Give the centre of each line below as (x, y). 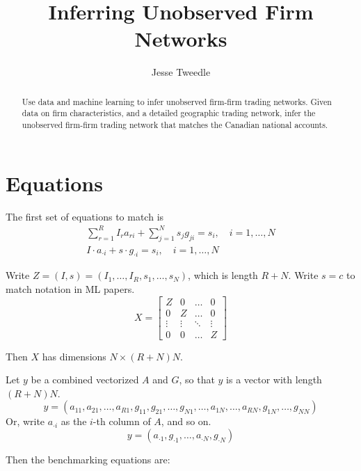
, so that (197, 380)
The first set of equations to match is (85, 216)
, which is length (223, 275)
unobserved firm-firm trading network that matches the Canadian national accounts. (175, 125)
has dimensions (74, 356)
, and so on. (186, 421)
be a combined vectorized (85, 380)
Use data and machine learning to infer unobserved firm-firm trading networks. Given (177, 101)
